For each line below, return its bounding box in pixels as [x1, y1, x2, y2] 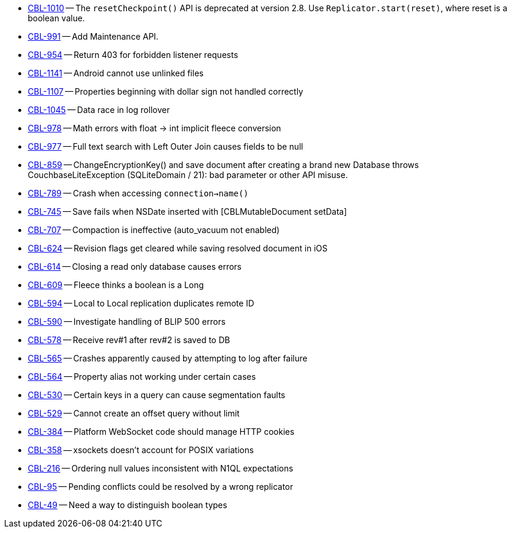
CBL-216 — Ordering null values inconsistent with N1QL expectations [28, 463, 293, 473]
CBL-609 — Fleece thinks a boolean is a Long [28, 280, 204, 290]
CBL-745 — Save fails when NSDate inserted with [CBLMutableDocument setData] [28, 206, 347, 217]
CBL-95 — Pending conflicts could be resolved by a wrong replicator [28, 482, 293, 492]
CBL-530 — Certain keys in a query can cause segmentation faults [28, 390, 285, 400]
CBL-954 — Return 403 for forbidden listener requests [28, 50, 239, 60]
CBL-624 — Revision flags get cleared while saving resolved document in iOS [28, 243, 328, 253]
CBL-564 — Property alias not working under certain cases [28, 372, 256, 382]
